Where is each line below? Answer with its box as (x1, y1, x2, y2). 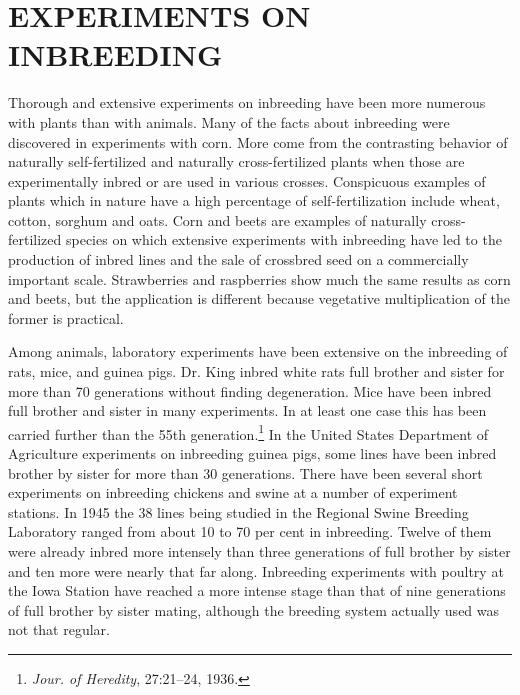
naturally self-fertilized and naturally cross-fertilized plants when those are (8, 151, 465, 172)
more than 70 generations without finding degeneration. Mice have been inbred (8, 380, 492, 401)
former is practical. (8, 307, 124, 328)
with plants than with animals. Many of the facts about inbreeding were (8, 111, 450, 132)
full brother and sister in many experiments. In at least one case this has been (8, 400, 487, 421)
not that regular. (8, 619, 110, 640)
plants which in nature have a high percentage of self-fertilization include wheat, (8, 190, 500, 211)
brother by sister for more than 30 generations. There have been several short (8, 462, 483, 483)
